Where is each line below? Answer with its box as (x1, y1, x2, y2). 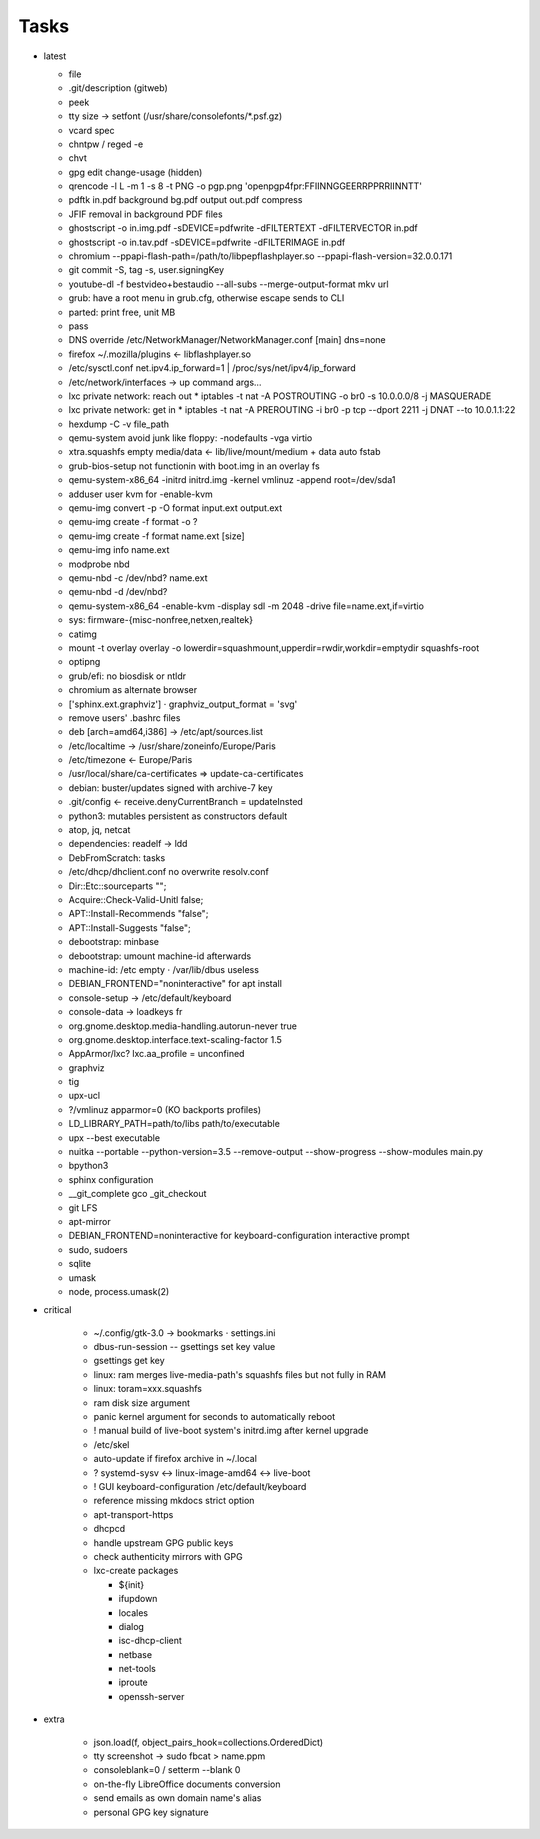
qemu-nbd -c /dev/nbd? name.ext (68, 572, 208, 584)
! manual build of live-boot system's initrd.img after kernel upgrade (93, 1425, 369, 1437)
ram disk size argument (93, 1396, 190, 1409)
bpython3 (68, 1160, 109, 1172)
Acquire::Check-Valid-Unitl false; (68, 893, 204, 905)
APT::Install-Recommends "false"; (68, 908, 209, 920)
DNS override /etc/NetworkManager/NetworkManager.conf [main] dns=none (68, 334, 387, 346)
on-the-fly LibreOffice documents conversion (93, 1778, 281, 1790)
